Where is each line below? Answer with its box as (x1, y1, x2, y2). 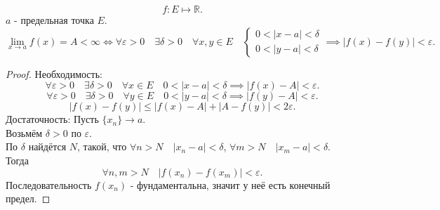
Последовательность (6, 177, 92, 192)
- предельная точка (14, 13, 94, 27)
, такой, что (77, 139, 127, 154)
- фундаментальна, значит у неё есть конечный (130, 177, 331, 192)
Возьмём (6, 125, 43, 140)
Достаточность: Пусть (6, 112, 99, 126)
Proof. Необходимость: (6, 66, 102, 81)
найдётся (28, 139, 67, 154)
